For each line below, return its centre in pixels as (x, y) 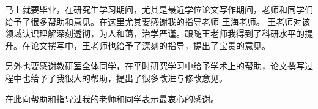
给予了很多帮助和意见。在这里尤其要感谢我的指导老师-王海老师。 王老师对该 (158, 21)
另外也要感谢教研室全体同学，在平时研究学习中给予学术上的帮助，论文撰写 (155, 66)
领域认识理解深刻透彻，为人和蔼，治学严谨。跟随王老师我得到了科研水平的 (155, 33)
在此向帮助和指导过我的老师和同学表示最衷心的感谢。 (112, 98)
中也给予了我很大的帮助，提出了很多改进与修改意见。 (120, 77)
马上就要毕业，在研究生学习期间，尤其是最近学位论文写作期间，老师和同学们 (159, 9)
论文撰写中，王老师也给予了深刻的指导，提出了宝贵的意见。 (150, 45)
